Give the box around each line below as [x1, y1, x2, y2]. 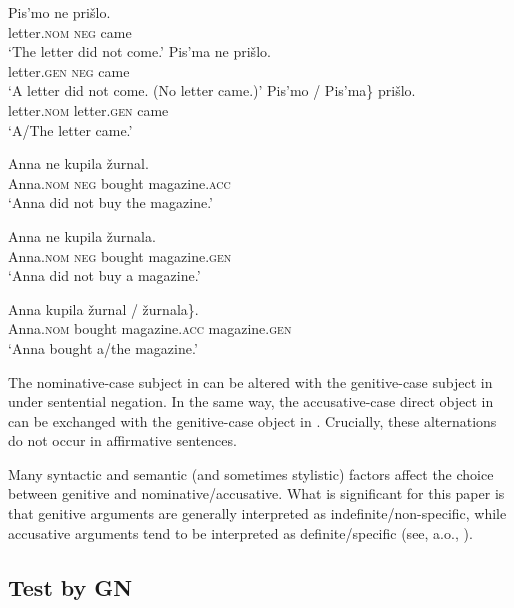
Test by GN [8, 571, 133, 602]
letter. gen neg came [8, 60, 130, 81]
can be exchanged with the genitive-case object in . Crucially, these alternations [8, 410, 497, 431]
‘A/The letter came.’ [8, 119, 133, 140]
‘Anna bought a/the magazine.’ [8, 337, 198, 358]
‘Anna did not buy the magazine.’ [8, 192, 213, 213]
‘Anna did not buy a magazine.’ [8, 265, 201, 286]
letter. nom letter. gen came [8, 99, 169, 120]
